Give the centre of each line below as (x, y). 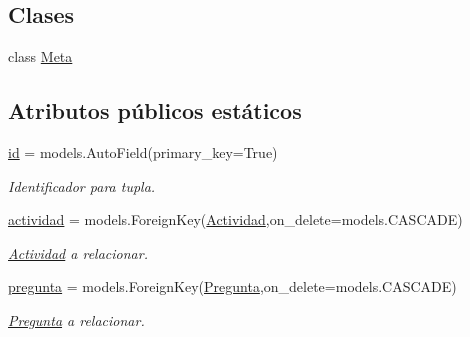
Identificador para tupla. (82, 185)
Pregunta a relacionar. (76, 319)
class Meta (40, 56)
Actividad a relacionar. (78, 252)
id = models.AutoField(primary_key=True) (143, 152)
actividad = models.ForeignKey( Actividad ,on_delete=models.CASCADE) (235, 219)
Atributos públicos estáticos (155, 110)
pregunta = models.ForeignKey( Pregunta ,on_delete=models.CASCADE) (232, 286)
